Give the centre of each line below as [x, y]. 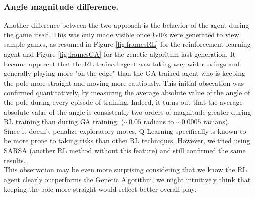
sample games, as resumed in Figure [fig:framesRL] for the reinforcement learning [127, 44]
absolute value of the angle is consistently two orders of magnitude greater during [127, 112]
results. [15, 160]
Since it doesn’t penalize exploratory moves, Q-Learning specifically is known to [125, 131]
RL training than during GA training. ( [64, 121]
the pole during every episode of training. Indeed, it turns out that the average [123, 102]
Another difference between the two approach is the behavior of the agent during [127, 25]
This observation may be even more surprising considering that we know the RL [126, 170]
